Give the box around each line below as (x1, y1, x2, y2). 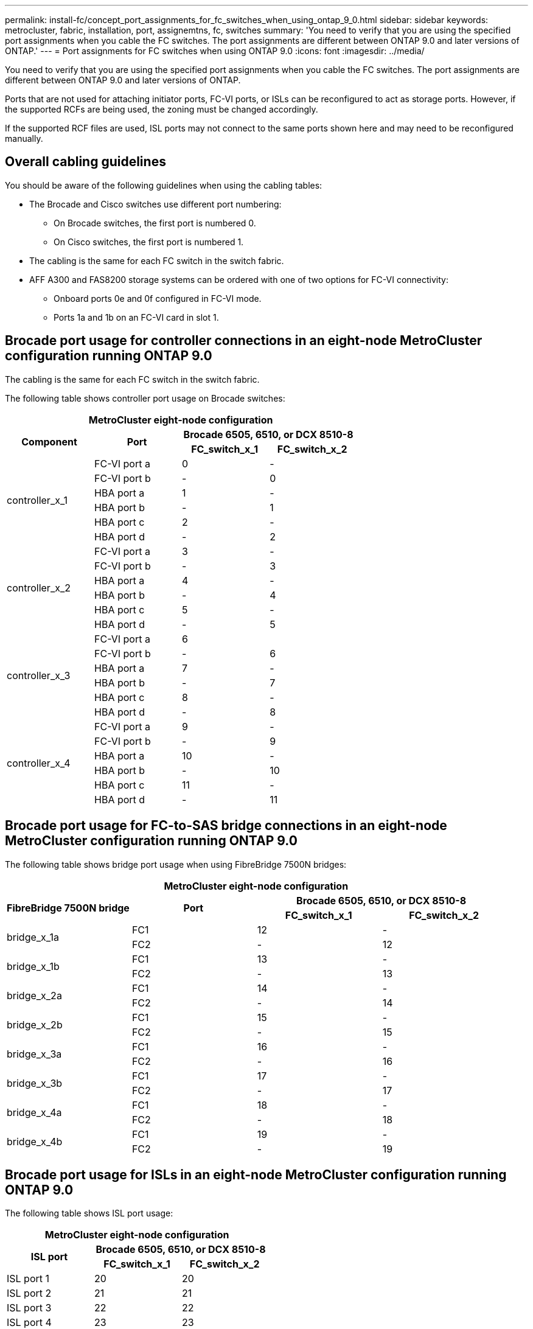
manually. (5, 133, 43, 144)
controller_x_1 (7, 494, 68, 506)
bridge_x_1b (7, 960, 60, 972)
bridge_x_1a (7, 930, 59, 943)
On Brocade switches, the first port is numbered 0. (54, 217, 256, 228)
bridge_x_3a (7, 1047, 62, 1060)
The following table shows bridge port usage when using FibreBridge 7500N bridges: (5, 859, 347, 870)
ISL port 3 (7, 1302, 52, 1314)
